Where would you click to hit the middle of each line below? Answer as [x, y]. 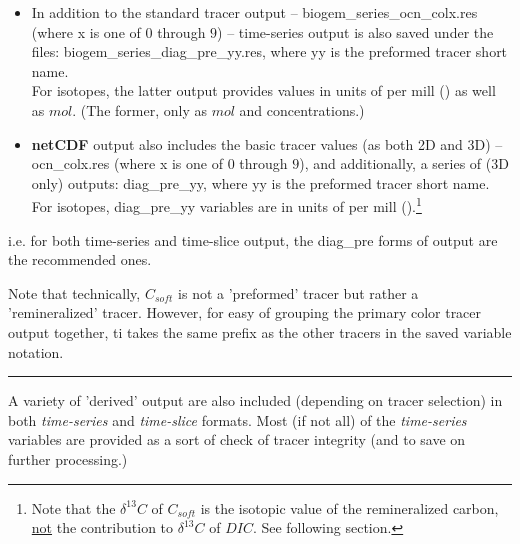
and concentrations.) [302, 109]
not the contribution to [102, 527]
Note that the [73, 507]
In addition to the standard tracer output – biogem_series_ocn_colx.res [254, 12]
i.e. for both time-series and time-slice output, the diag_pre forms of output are [253, 239]
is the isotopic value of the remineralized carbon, [349, 507]
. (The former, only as [139, 109]
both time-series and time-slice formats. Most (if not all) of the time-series [237, 419]
